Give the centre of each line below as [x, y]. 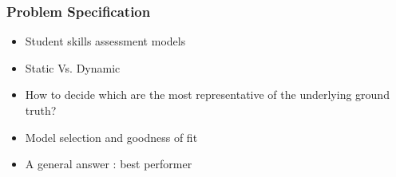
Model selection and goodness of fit [111, 137]
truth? [41, 110]
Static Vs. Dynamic [73, 67]
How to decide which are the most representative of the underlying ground [207, 94]
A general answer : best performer [109, 164]
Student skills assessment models [105, 41]
